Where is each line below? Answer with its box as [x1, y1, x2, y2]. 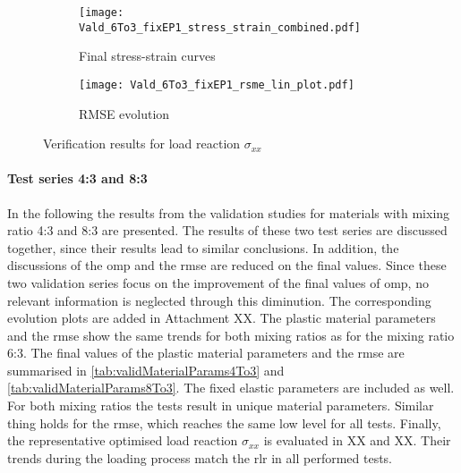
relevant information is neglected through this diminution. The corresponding [7, 291, 431, 309]
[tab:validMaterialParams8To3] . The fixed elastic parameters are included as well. [7, 378, 455, 397]
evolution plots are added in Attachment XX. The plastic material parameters [7, 308, 436, 327]
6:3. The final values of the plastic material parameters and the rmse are [7, 343, 405, 362]
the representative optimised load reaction [7, 431, 238, 450]
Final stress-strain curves [79, 46, 216, 65]
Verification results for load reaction [43, 134, 241, 153]
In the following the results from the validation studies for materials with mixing [7, 203, 450, 222]
